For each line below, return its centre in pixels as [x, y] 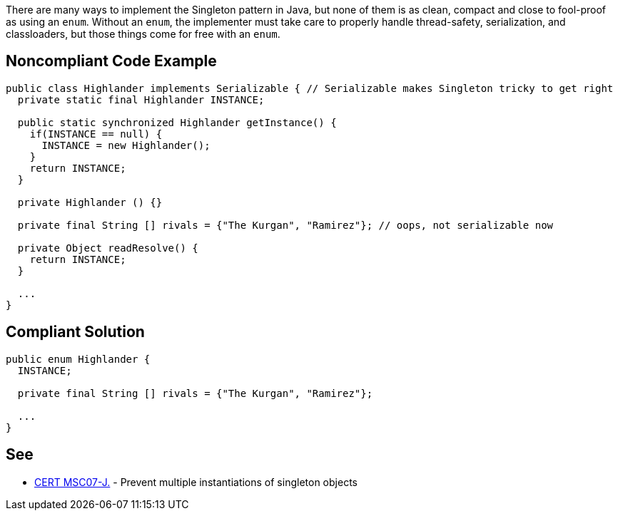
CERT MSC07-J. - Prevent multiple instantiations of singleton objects [196, 482]
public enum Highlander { [78, 359]
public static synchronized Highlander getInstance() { [177, 122]
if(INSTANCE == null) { [96, 134]
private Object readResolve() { [108, 248]
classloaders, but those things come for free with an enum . [143, 34]
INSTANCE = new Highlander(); [126, 145]
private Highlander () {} [90, 202]
